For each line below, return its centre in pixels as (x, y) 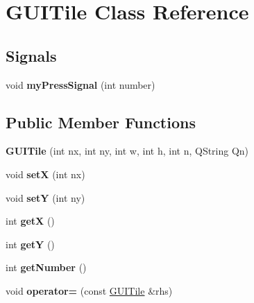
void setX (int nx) (45, 174)
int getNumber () (46, 267)
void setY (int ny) (45, 197)
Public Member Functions (101, 122)
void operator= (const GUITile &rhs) (89, 290)
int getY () (30, 244)
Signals (31, 55)
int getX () (30, 221)
